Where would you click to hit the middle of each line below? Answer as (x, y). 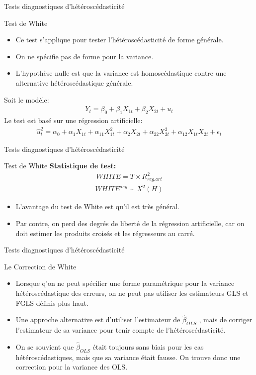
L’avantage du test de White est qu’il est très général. (97, 206)
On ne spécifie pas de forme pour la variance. (85, 56)
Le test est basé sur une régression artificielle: (73, 120)
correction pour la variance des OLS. (72, 367)
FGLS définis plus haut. (52, 303)
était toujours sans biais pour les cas (148, 347)
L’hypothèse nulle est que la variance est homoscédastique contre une (121, 73)
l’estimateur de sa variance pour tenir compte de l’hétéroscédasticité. (121, 330)
